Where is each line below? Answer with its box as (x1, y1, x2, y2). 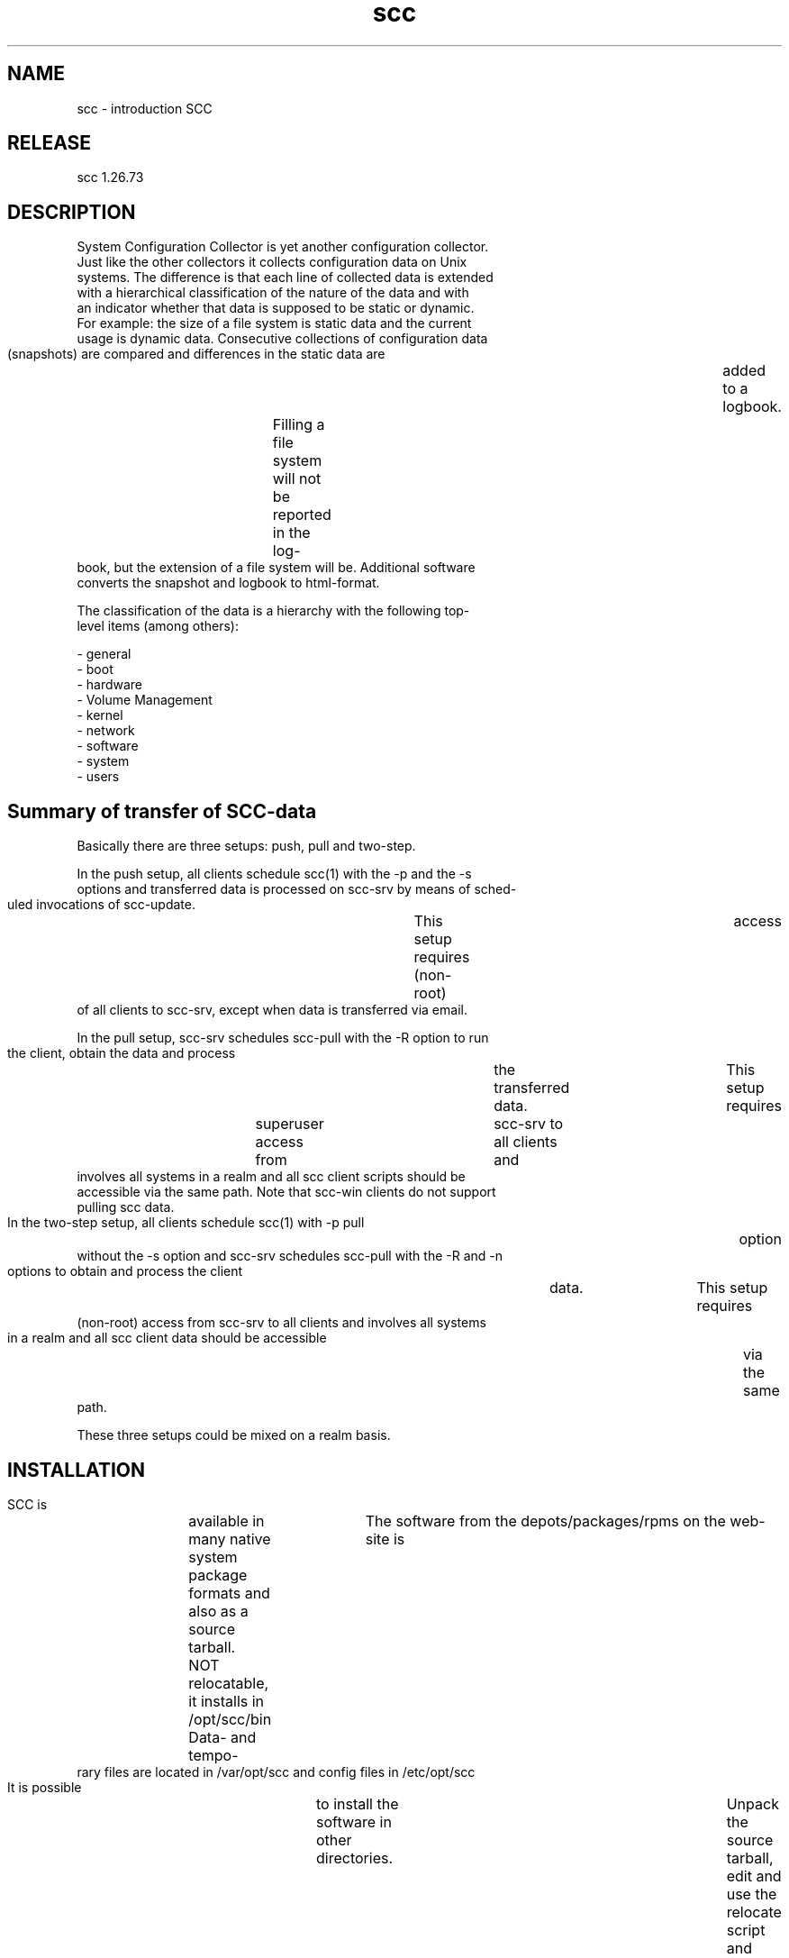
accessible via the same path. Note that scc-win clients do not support (77, 1184, 496, 1200)
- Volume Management (77, 692, 213, 708)
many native (188, 1529, 271, 1548)
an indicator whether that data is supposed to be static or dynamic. (77, 300, 475, 316)
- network (77, 723, 135, 739)
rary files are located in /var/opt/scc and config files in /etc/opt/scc (77, 1763, 476, 1780)
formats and (188, 1583, 270, 1602)
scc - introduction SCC (77, 100, 213, 116)
